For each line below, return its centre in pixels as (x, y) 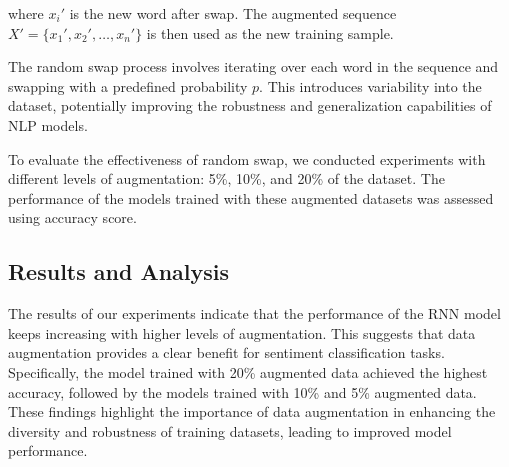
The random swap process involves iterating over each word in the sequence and (253, 66)
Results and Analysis (119, 271)
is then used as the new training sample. (270, 32)
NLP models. (48, 124)
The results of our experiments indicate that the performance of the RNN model (254, 313)
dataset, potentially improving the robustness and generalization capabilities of (250, 105)
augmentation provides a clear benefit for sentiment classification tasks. (226, 352)
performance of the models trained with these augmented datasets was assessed (251, 197)
